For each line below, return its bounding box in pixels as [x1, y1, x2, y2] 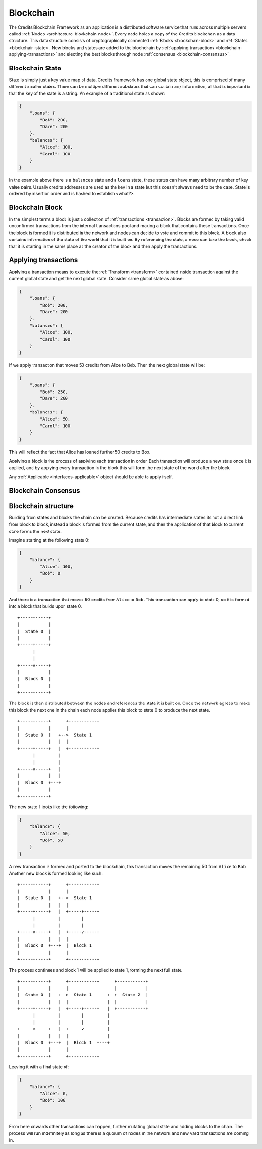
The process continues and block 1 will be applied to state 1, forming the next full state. [9, 967, 183, 973]
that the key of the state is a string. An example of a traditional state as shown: [9, 90, 166, 96]
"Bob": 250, [39, 389, 68, 394]
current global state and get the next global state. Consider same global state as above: [9, 275, 184, 281]
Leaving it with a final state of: [9, 1064, 69, 1070]
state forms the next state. [9, 528, 62, 534]
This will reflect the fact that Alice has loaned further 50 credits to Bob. [9, 449, 151, 455]
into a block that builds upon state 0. [9, 603, 82, 609]
